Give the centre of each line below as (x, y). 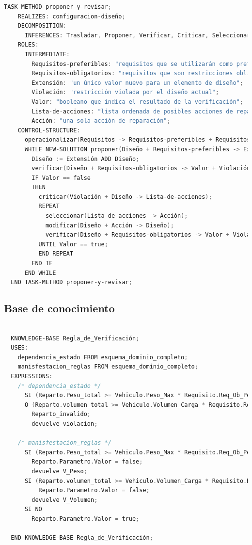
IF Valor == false (61, 178)
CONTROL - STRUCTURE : (49, 130)
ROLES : (28, 45)
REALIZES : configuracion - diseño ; (71, 16)
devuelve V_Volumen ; (65, 500)
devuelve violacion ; (65, 424)
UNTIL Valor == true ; (73, 244)
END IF (42, 264)
